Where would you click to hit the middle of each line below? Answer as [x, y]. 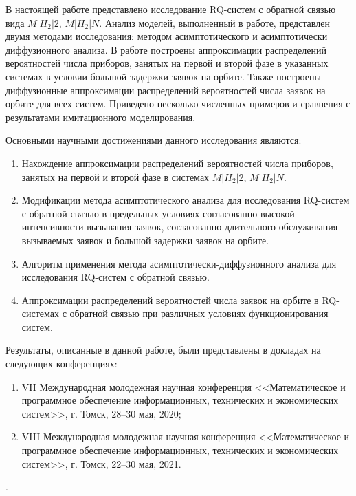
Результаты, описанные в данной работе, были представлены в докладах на [163, 350]
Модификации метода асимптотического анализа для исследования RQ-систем [186, 200]
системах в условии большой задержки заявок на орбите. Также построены [163, 76]
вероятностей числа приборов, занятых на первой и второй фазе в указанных [167, 63]
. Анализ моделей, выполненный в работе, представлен [214, 22]
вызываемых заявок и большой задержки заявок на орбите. [145, 240]
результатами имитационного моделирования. [101, 117]
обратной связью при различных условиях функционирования [199, 313]
